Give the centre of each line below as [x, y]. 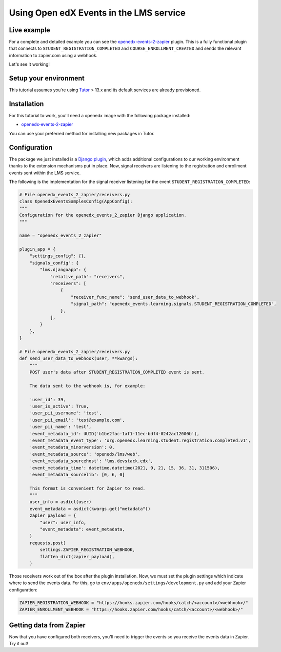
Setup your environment [47, 78]
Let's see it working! [29, 64]
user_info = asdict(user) [60, 502]
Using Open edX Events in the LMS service [97, 13]
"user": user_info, [63, 522]
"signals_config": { [54, 263]
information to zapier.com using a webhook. [53, 55]
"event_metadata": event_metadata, [82, 529]
